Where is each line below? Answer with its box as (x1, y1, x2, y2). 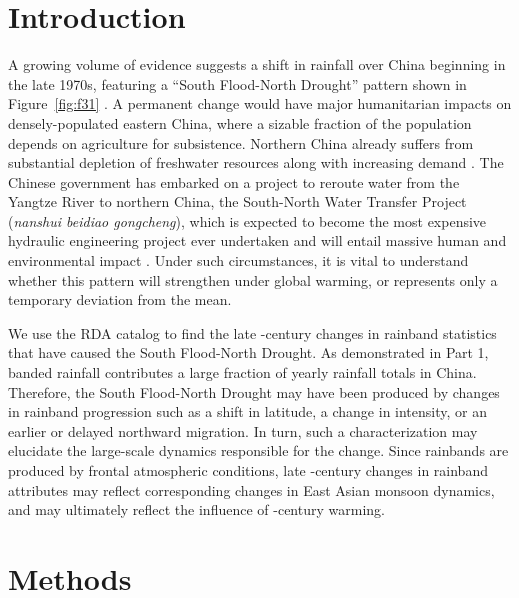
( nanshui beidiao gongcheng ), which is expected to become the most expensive (8, 210, 487, 231)
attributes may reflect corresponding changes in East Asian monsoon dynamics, (8, 479, 495, 500)
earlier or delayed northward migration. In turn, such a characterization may (8, 420, 478, 441)
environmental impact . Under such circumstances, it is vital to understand (8, 250, 469, 271)
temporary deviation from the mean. (8, 289, 232, 310)
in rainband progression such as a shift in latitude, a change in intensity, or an (8, 401, 487, 422)
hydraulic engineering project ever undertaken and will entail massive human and (8, 230, 507, 251)
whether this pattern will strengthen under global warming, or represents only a (8, 269, 498, 290)
